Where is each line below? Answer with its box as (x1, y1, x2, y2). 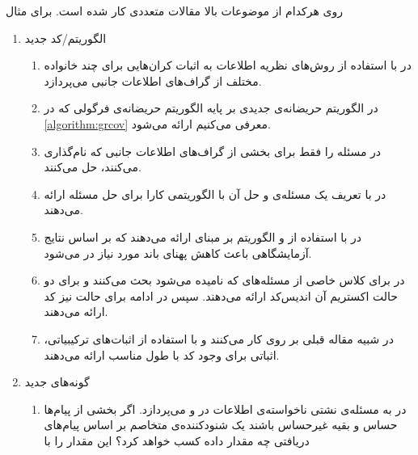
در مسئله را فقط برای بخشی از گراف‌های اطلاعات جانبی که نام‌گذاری (44, 142, 382, 159)
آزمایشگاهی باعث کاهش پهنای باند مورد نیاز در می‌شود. (44, 244, 312, 261)
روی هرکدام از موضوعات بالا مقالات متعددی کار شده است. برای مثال (6, 2, 343, 19)
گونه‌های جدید (24, 373, 90, 390)
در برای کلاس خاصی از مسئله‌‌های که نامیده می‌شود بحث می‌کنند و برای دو (44, 272, 405, 289)
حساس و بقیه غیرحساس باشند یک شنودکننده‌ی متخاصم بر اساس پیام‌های (44, 416, 398, 433)
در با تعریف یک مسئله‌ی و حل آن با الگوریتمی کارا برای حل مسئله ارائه (44, 185, 386, 202)
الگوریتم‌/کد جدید (24, 29, 107, 46)
